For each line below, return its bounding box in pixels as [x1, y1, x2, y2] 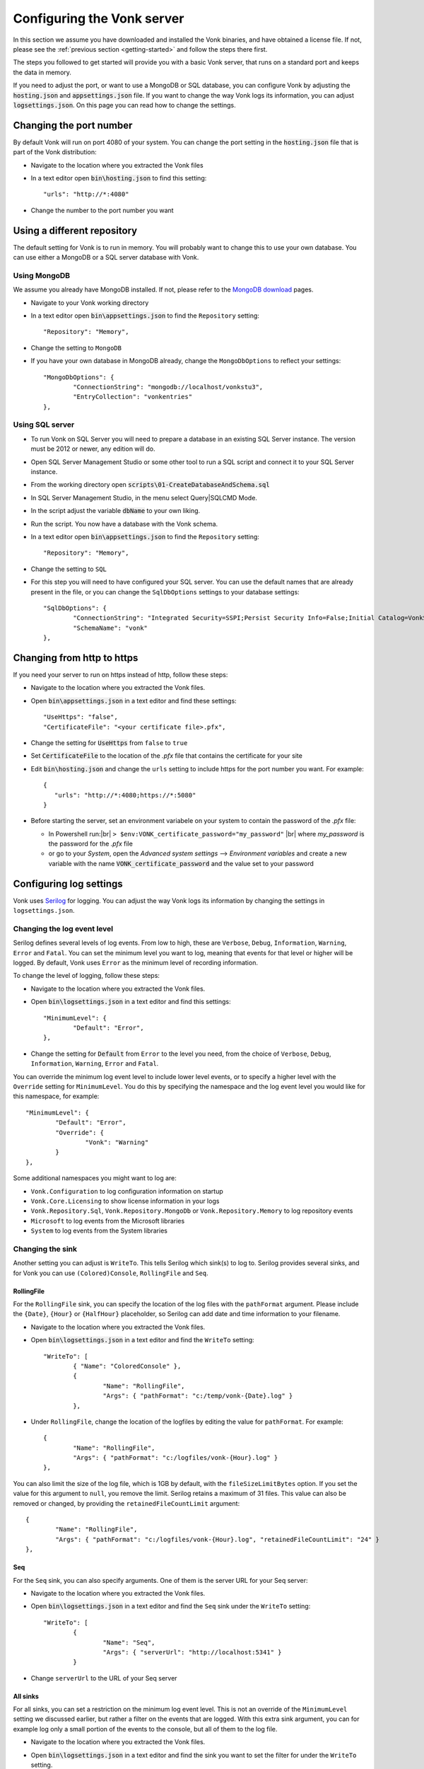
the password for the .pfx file [48, 839, 134, 848]
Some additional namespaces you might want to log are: [13, 1174, 177, 1182]
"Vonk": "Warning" [85, 1138, 149, 1146]
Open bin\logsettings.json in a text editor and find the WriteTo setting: [30, 1336, 254, 1344]
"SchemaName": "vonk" [73, 623, 148, 632]
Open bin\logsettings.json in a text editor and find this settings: [30, 998, 231, 1006]
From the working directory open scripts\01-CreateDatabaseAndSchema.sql [30, 480, 270, 489]
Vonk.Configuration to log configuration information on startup [30, 1187, 223, 1195]
